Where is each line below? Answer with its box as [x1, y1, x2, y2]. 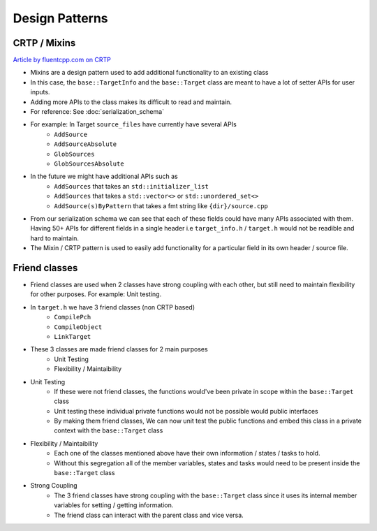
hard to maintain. [30, 234, 80, 242]
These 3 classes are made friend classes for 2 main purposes [30, 345, 209, 354]
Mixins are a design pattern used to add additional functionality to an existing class [30, 68, 269, 77]
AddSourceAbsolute [54, 140, 117, 148]
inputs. [30, 88, 50, 96]
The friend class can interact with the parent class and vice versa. [54, 511, 244, 519]
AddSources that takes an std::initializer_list [54, 182, 209, 190]
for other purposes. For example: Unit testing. [30, 290, 162, 298]
